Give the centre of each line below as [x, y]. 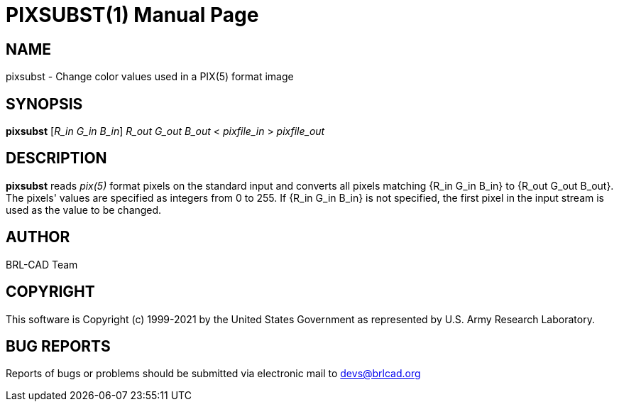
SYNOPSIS [44, 104]
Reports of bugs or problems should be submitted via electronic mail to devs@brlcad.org [213, 374]
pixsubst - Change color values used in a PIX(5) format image [150, 77]
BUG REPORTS [58, 346]
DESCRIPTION [56, 158]
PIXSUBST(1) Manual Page [132, 15]
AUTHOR [38, 237]
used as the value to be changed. [84, 210]
